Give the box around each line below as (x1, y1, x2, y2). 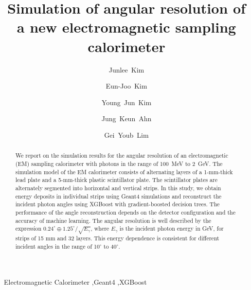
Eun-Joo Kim (106, 81, 147, 91)
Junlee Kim (108, 64, 144, 74)
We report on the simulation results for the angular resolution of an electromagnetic (15, 151, 228, 160)
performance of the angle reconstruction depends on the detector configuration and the (15, 208, 235, 216)
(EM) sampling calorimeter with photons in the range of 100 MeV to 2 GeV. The (15, 159, 223, 167)
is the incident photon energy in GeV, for (119, 224, 224, 233)
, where (90, 224, 109, 233)
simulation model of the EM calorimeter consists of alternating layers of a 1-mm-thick (15, 167, 233, 176)
